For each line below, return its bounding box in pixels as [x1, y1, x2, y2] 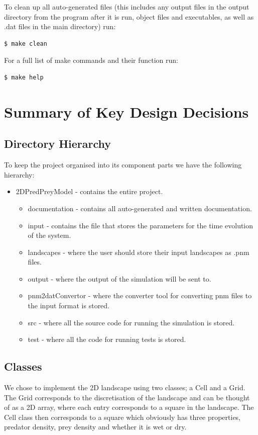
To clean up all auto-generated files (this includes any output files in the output [4, 2, 249, 12]
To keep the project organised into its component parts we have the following [4, 159, 242, 170]
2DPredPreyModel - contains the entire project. [16, 186, 163, 197]
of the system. [28, 230, 71, 240]
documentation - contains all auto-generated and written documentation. [28, 203, 252, 213]
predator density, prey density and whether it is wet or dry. [4, 421, 187, 432]
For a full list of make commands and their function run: [4, 55, 179, 65]
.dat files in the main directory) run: [4, 21, 116, 32]
